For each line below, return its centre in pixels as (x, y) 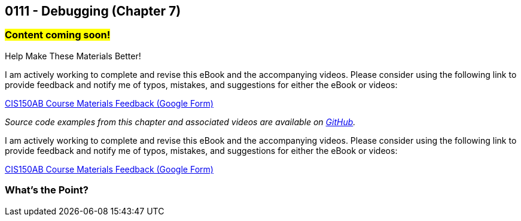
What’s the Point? (47, 190)
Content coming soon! (58, 35)
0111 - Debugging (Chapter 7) (93, 11)
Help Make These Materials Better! (73, 56)
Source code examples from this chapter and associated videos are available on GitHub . (180, 122)
